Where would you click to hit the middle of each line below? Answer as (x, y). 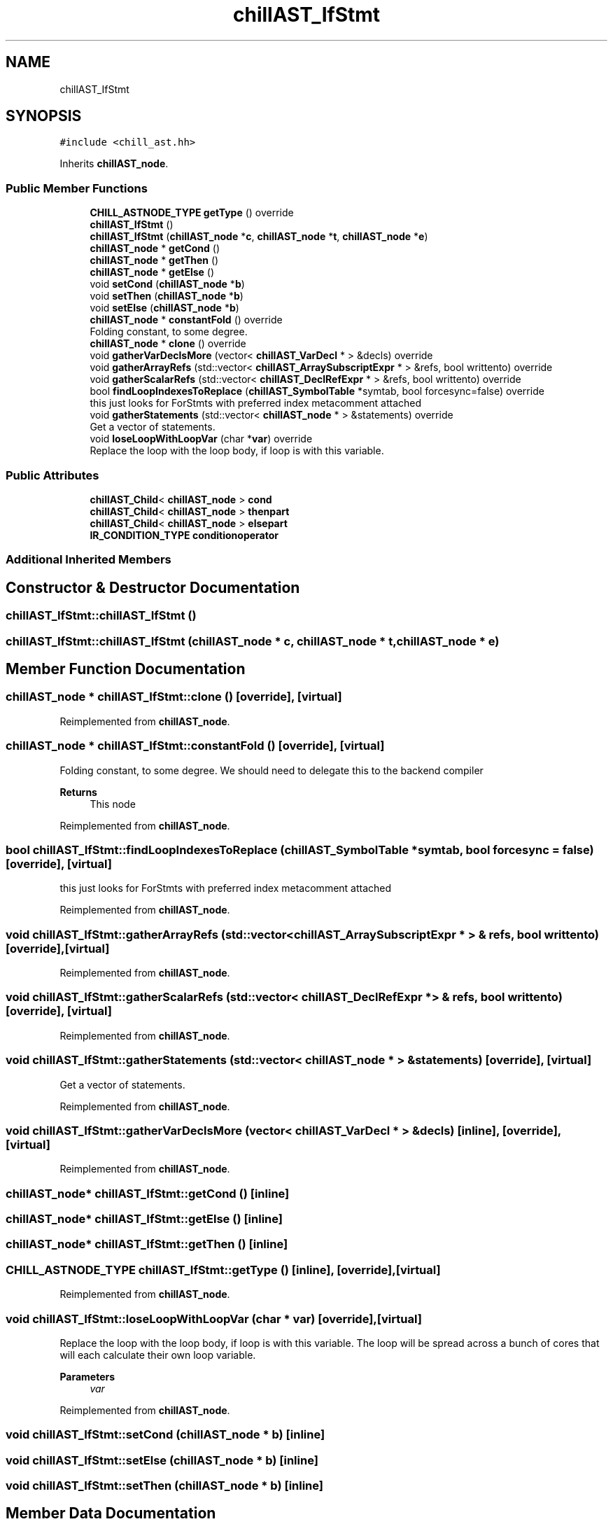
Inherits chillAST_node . (114, 164)
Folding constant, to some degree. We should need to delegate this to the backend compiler (272, 770)
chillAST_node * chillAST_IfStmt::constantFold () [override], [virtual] (195, 746)
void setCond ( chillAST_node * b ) (167, 284)
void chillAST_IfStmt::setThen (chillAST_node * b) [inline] (165, 1485)
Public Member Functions (77, 188)
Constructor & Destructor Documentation (153, 587)
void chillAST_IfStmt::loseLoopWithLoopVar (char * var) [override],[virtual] (214, 1319)
